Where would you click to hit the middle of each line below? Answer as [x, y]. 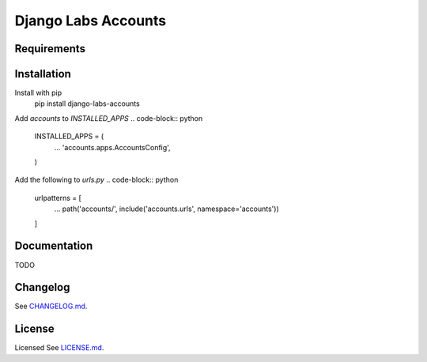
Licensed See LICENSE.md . [59, 348]
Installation [43, 74]
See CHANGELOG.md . [51, 306]
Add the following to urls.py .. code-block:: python [96, 180]
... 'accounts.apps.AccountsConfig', [112, 147]
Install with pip [38, 93]
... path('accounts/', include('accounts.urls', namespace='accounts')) [167, 209]
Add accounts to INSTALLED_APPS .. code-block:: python [109, 118]
